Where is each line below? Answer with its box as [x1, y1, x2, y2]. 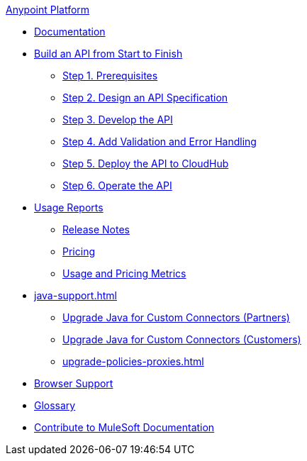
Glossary [34, 399, 76, 411]
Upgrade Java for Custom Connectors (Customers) [62, 333, 301, 345]
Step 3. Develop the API [62, 113, 173, 126]
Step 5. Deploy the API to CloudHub [62, 157, 229, 170]
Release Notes [62, 223, 130, 235]
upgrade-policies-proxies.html [62, 355, 204, 367]
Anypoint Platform [6, 4, 90, 16]
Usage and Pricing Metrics [62, 267, 186, 279]
